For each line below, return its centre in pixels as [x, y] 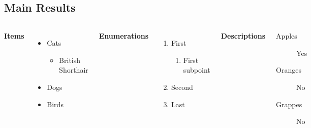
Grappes [289, 104]
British [70, 60]
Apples [287, 36]
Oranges [289, 70]
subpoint [197, 70]
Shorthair [74, 70]
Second [182, 87]
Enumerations [124, 36]
